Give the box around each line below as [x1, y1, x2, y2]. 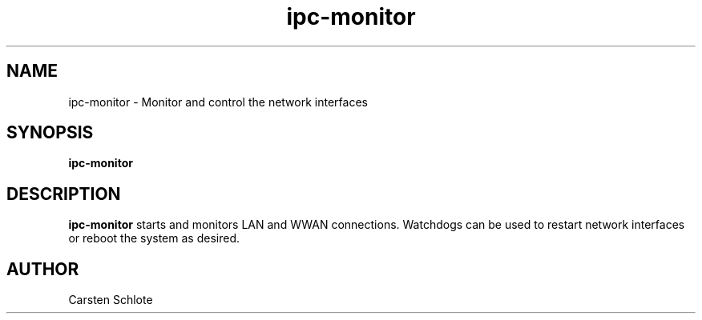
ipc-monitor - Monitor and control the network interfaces [68, 94, 368, 109]
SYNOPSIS [6, 122, 94, 143]
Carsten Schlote [68, 293, 153, 307]
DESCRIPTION [6, 183, 121, 204]
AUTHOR [6, 258, 79, 279]
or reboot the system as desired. [68, 231, 240, 246]
